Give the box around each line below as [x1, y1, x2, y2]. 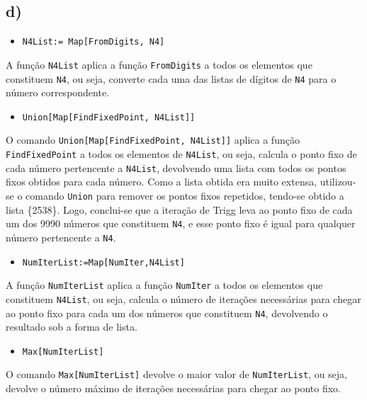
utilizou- [320, 174, 356, 189]
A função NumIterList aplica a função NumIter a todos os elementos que [6, 278, 323, 292]
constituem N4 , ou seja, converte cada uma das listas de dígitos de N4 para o [6, 71, 337, 86]
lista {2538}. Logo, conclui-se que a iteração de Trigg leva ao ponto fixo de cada [6, 202, 353, 217]
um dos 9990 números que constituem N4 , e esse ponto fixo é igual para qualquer [6, 216, 356, 231]
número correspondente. [6, 85, 110, 100]
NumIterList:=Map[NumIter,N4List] [22, 257, 185, 268]
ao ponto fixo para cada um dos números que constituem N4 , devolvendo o [6, 305, 328, 320]
